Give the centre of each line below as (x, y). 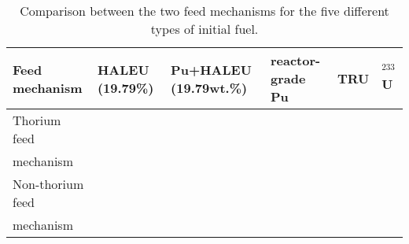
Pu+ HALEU (211, 69)
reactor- (295, 60)
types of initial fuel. (204, 29)
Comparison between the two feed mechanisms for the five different (204, 11)
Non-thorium (48, 184)
